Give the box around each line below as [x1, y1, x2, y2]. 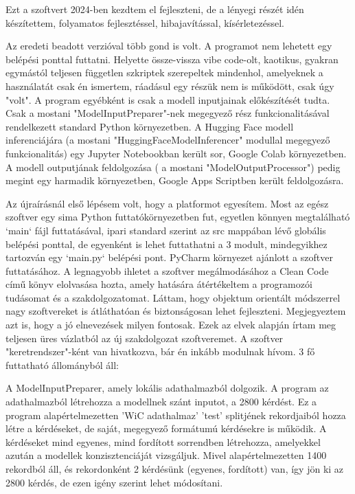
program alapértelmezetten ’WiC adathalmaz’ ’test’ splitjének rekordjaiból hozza [5, 407, 346, 422]
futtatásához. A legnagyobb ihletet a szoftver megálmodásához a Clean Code [5, 263, 329, 278]
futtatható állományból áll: [5, 357, 119, 372]
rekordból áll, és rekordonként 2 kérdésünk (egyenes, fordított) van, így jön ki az [5, 462, 344, 475]
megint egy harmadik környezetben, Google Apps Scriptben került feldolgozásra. [5, 173, 344, 188]
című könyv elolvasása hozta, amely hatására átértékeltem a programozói [5, 277, 312, 291]
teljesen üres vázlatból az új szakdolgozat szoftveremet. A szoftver [5, 330, 284, 345]
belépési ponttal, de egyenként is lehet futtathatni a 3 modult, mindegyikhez [5, 236, 328, 251]
